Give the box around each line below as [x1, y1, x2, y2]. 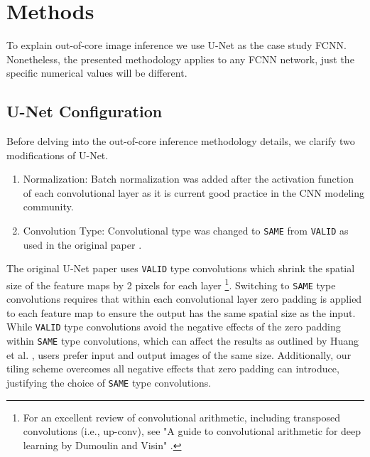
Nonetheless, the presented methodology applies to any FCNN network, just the [6, 51, 354, 66]
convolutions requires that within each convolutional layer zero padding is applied [6, 291, 362, 306]
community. [23, 199, 74, 214]
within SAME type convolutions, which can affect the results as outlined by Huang [6, 333, 359, 348]
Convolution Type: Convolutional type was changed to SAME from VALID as [23, 223, 349, 238]
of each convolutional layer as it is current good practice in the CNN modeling [23, 185, 364, 200]
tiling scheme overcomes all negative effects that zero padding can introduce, [6, 361, 339, 376]
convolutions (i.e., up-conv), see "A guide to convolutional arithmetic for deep [23, 424, 361, 439]
